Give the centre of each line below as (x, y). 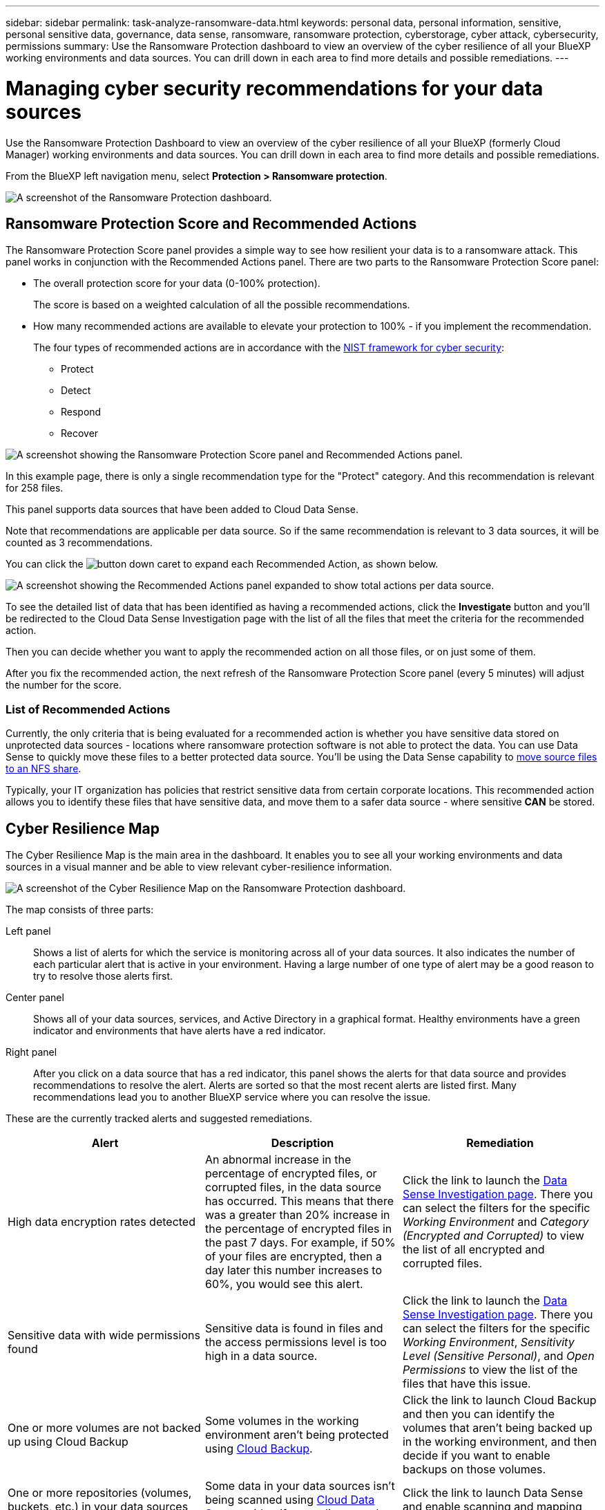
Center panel (35, 997)
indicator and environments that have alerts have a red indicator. (180, 1030)
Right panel (31, 1052)
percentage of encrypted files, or (291, 1173)
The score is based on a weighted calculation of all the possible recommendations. (222, 305)
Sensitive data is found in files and (294, 1328)
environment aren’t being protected (297, 1434)
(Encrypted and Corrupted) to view (493, 1235)
